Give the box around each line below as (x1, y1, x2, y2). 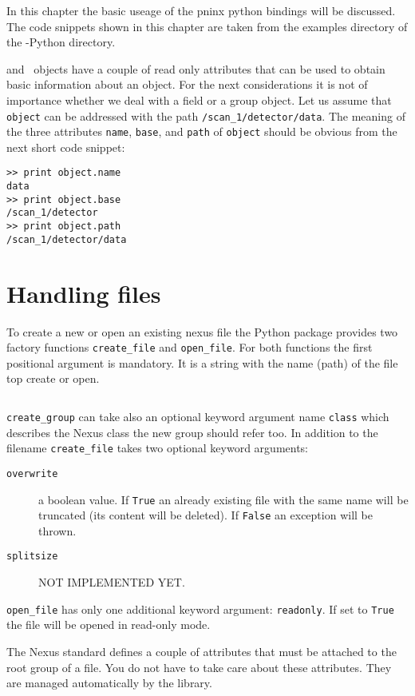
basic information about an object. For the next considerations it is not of (6, 76, 368, 93)
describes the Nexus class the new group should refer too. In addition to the (6, 424, 378, 440)
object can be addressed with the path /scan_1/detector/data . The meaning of (6, 107, 405, 124)
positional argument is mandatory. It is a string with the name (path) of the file (6, 354, 398, 371)
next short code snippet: (6, 138, 125, 155)
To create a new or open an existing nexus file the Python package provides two (6, 323, 398, 340)
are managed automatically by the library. (6, 674, 212, 691)
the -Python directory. (6, 34, 116, 50)
